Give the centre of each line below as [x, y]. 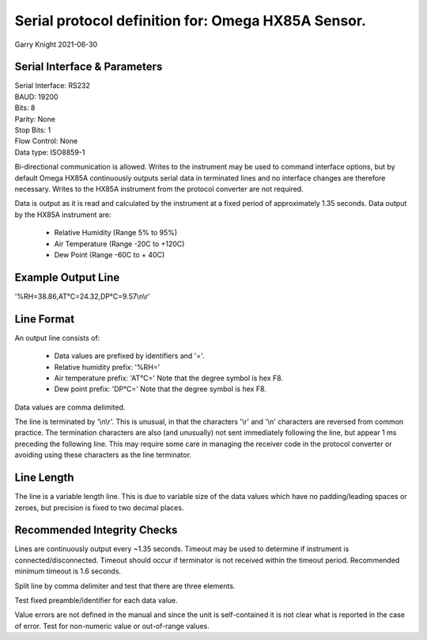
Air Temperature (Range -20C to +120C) [119, 244]
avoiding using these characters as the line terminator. [103, 455]
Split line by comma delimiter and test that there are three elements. [125, 585]
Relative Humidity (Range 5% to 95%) [116, 233]
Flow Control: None [46, 141]
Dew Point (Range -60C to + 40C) [110, 254]
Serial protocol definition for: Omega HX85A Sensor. [191, 21]
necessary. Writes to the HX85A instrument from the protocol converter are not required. [159, 189]
